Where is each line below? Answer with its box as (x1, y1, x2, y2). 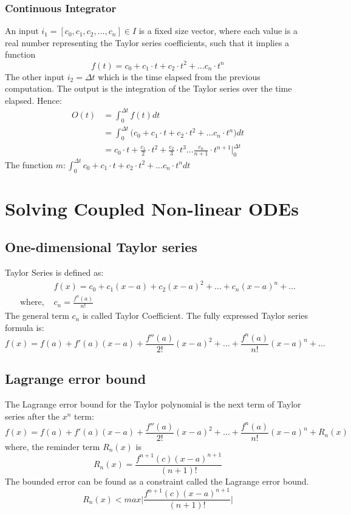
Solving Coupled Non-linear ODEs (5, 196, 299, 220)
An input (5, 24, 39, 37)
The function (5, 158, 53, 171)
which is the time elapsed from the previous (98, 70, 261, 83)
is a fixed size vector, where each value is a (138, 24, 298, 37)
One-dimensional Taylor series (5, 237, 197, 256)
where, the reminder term (5, 440, 100, 452)
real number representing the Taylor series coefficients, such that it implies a (5, 36, 290, 49)
